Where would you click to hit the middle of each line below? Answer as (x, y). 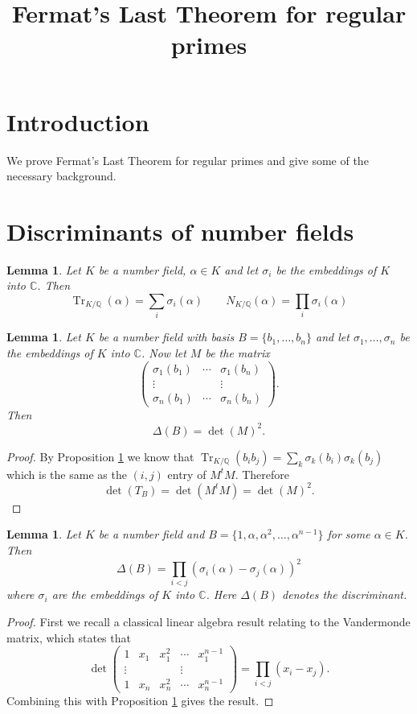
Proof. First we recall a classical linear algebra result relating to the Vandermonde (208, 622)
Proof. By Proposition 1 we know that (100, 456)
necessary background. (61, 176)
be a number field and (151, 534)
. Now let (164, 352)
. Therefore (262, 474)
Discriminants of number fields (180, 231)
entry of (187, 474)
